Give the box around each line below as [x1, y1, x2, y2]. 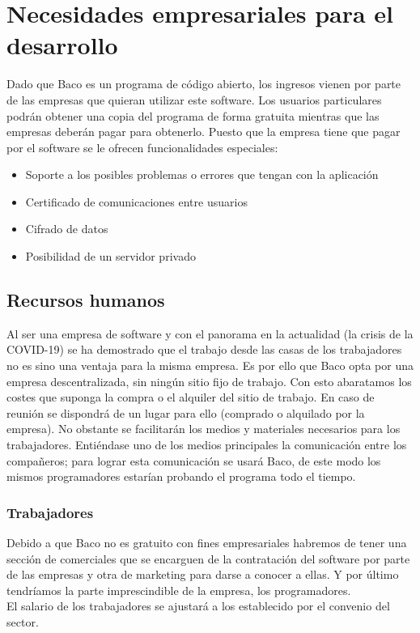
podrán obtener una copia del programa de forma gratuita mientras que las [6, 107, 380, 124]
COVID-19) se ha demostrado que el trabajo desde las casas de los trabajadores [6, 341, 402, 358]
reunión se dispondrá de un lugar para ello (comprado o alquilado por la [6, 404, 365, 421]
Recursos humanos [6, 287, 165, 312]
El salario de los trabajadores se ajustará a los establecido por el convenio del [6, 597, 390, 614]
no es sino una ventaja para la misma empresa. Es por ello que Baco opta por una [6, 357, 414, 374]
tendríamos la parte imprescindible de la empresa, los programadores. [6, 581, 351, 598]
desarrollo [6, 28, 118, 62]
